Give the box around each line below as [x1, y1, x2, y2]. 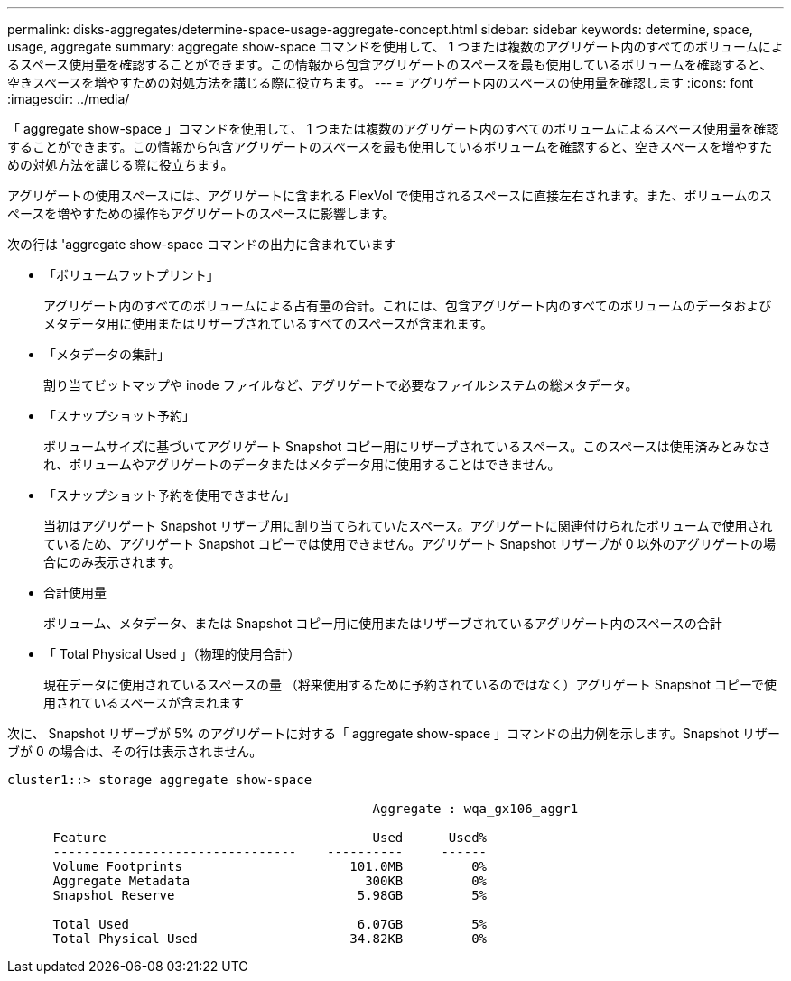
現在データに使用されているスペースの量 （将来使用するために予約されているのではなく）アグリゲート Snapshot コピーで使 [43, 677, 777, 692]
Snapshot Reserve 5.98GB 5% [52, 888, 488, 902]
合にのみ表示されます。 [43, 554, 181, 569]
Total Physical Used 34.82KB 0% [52, 931, 488, 946]
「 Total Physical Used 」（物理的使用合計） [43, 646, 301, 662]
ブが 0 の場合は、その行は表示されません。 [7, 744, 263, 759]
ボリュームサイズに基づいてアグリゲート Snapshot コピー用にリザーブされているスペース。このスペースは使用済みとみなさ [43, 439, 771, 454]
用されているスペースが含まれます [43, 695, 244, 710]
